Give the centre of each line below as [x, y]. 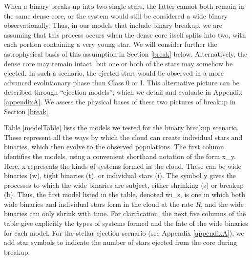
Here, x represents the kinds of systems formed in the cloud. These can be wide [123, 166]
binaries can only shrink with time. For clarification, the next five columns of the [125, 213]
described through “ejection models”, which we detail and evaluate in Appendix [123, 92]
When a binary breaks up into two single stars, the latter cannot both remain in [124, 6]
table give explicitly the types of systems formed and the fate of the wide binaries [126, 223]
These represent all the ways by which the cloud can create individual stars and [123, 137]
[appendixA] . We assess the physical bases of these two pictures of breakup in [120, 101]
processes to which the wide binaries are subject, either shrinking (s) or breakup [124, 185]
